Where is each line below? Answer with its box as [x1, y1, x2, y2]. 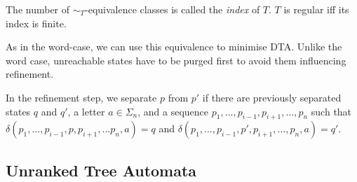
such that [311, 104, 352, 118]
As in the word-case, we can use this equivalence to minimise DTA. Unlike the [6, 39, 342, 54]
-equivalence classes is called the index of [85, 2, 260, 16]
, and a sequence [137, 104, 209, 118]
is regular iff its [283, 2, 349, 16]
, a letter [67, 104, 105, 118]
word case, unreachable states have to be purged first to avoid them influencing [6, 52, 346, 67]
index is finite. [6, 15, 67, 30]
